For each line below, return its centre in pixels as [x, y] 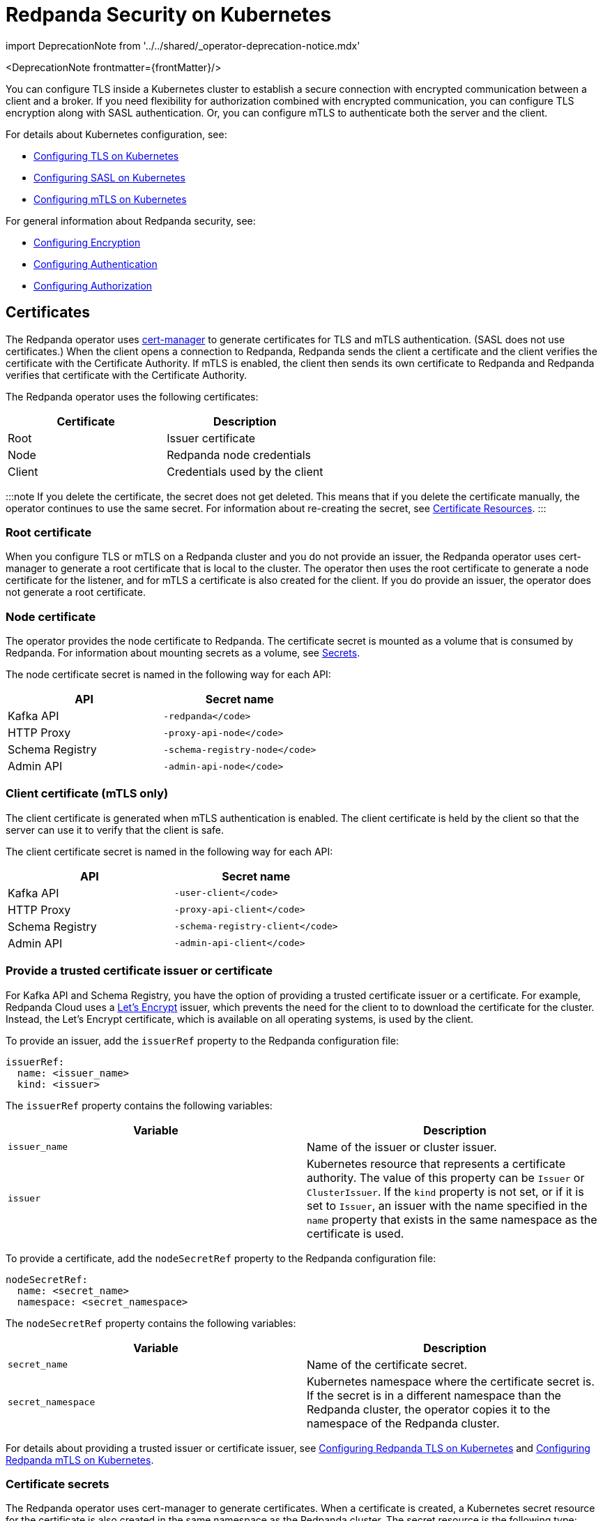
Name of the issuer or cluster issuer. [402, 1147]
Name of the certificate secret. [387, 1364]
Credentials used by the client [245, 471]
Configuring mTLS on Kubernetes [110, 199]
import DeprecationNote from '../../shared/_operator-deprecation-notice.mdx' [183, 45]
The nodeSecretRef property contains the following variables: [151, 1323]
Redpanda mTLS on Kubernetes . [80, 1460]
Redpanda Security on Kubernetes [169, 15]
